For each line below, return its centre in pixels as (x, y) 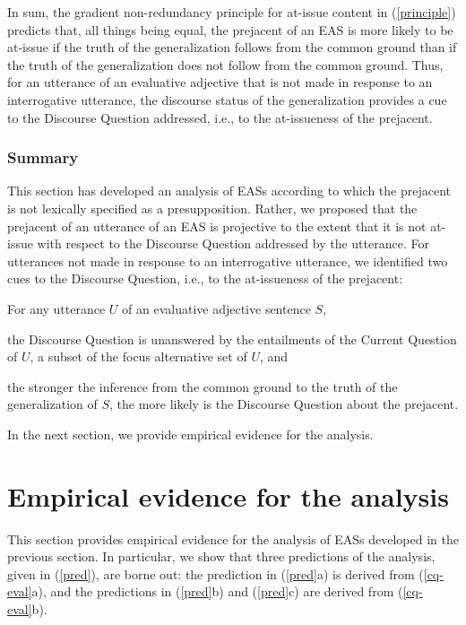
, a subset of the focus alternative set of (138, 356)
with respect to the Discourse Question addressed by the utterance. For (233, 243)
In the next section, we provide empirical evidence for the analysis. (190, 434)
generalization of (52, 404)
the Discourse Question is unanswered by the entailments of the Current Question (232, 339)
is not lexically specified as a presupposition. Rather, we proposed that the (212, 208)
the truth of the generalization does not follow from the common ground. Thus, (225, 64)
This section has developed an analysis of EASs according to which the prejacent (229, 191)
